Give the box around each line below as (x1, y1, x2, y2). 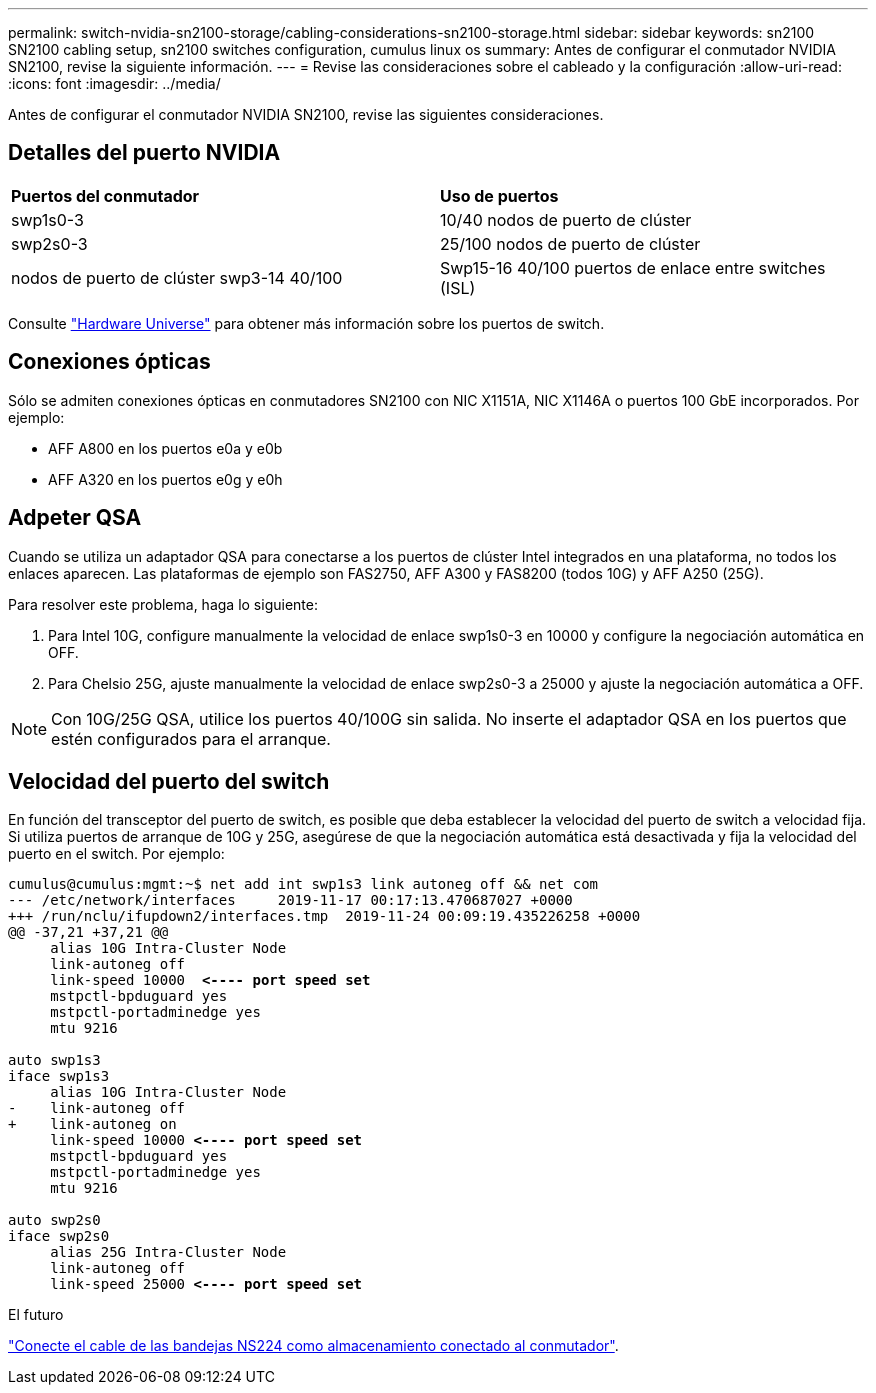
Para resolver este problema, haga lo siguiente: (8, 595, 318, 613)
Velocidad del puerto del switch (8, 768, 330, 794)
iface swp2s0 (8, 1228, 110, 1245)
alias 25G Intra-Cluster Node (50, 1244, 287, 1261)
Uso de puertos (440, 185, 559, 206)
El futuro (8, 1306, 64, 1324)
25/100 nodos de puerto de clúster (440, 233, 701, 254)
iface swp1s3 (8, 1068, 110, 1085)
